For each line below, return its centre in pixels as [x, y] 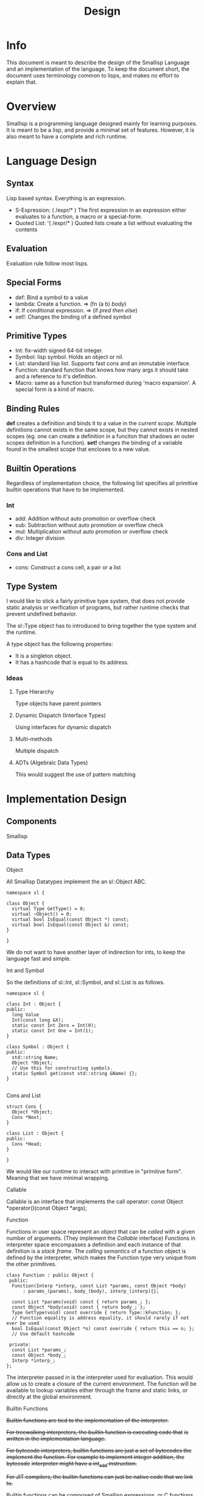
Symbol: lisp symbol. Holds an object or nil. [69, 357]
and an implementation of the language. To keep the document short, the [98, 69]
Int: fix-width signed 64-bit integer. [59, 351]
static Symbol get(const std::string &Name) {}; [75, 1074]
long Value [26, 1015]
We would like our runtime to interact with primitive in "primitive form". [94, 1171]
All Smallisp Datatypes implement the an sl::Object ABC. [77, 882]
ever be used [23, 1323]
